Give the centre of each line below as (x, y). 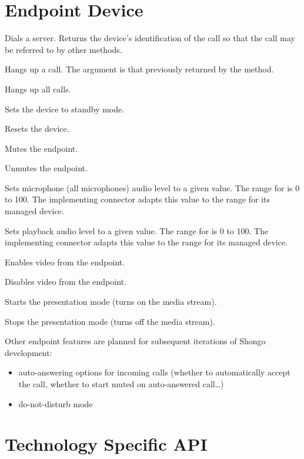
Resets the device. (37, 129)
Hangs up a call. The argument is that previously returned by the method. (139, 69)
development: (29, 352)
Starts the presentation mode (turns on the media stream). (111, 302)
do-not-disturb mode (56, 403)
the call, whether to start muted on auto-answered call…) (121, 384)
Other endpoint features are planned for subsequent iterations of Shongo (135, 341)
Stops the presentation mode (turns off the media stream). (110, 321)
